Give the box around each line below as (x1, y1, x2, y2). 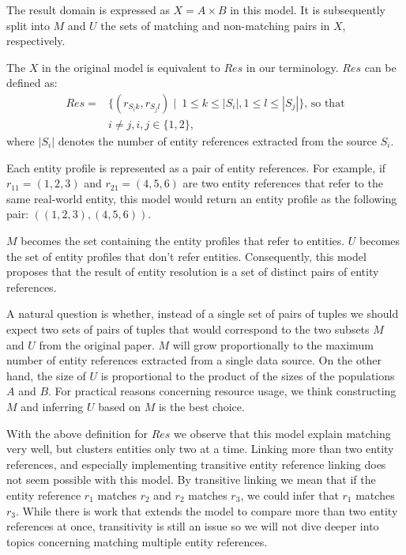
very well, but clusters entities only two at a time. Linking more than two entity (6, 440, 394, 457)
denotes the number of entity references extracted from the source (58, 133, 378, 149)
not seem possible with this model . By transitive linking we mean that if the (6, 471, 376, 488)
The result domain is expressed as (6, 2, 170, 17)
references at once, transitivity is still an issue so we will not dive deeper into (6, 518, 379, 534)
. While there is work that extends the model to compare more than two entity (16, 502, 398, 519)
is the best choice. (158, 398, 245, 414)
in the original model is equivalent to (42, 59, 220, 75)
